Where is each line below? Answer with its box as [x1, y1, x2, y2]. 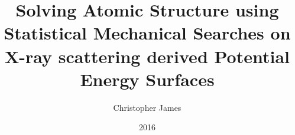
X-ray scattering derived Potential [4, 44, 290, 68]
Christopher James [113, 101, 181, 113]
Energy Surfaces [80, 67, 215, 91]
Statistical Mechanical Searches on [4, 21, 291, 45]
